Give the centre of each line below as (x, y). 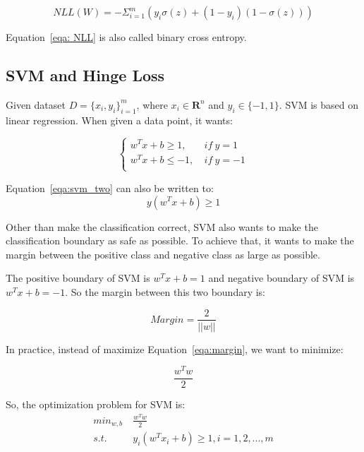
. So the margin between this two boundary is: (165, 291)
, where (152, 104)
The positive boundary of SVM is (78, 278)
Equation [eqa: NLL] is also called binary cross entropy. (126, 37)
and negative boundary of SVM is (281, 278)
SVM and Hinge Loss (85, 75)
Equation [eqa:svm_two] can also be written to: (110, 188)
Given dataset (36, 104)
